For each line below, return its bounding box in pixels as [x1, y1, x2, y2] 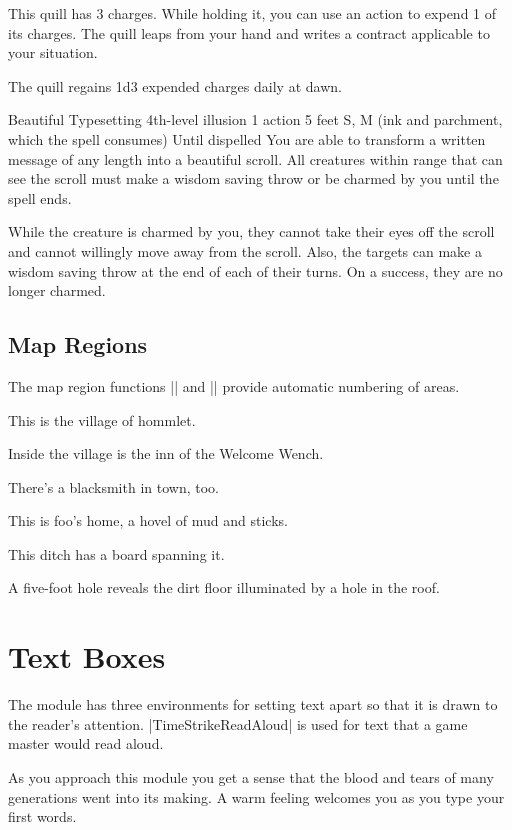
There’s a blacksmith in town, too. [8, 476, 219, 497]
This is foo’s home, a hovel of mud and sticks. [8, 510, 288, 531]
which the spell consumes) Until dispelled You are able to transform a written [8, 128, 486, 149]
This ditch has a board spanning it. [8, 543, 225, 564]
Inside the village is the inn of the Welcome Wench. [8, 443, 324, 464]
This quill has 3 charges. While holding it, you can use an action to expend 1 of [8, 3, 497, 23]
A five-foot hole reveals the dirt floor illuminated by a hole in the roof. [8, 577, 440, 598]
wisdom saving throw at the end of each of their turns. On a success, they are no [8, 260, 503, 281]
